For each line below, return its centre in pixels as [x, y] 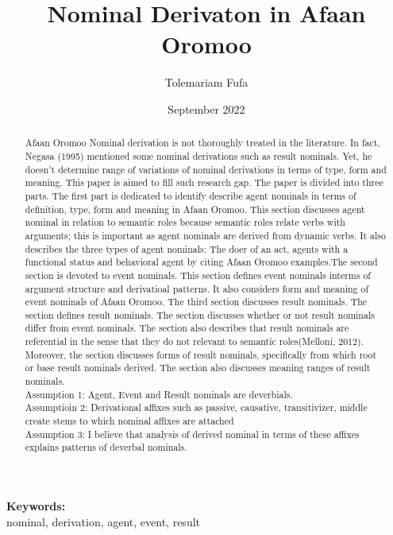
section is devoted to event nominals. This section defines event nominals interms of [198, 275]
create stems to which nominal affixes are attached [129, 421]
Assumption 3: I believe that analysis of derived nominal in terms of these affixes [192, 434]
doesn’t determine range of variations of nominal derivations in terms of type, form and [206, 169]
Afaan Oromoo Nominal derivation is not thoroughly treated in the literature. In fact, [202, 143]
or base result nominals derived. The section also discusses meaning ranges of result [198, 368]
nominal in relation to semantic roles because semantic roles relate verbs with [185, 222]
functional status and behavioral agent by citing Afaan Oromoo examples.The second [201, 262]
